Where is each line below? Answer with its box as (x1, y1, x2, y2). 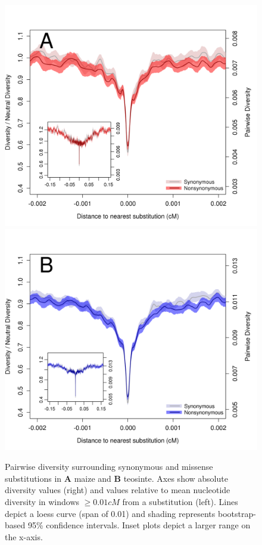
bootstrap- (217, 507, 256, 519)
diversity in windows (5, 495, 80, 507)
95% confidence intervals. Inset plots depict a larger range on (27, 519, 251, 531)
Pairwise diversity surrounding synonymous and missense (5, 460, 213, 473)
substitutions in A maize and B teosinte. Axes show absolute (5, 472, 228, 484)
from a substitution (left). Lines (122, 495, 238, 507)
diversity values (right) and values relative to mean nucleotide (5, 484, 230, 496)
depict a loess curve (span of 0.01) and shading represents (5, 507, 216, 519)
